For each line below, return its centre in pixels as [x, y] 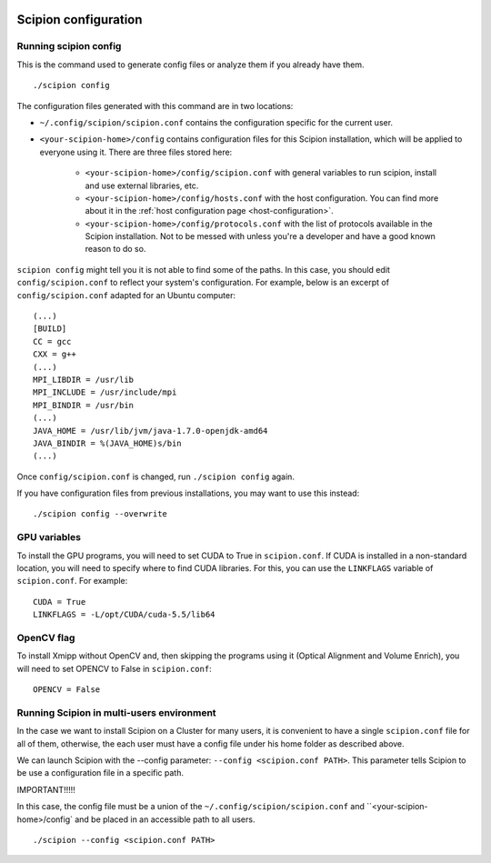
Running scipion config [69, 46]
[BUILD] [50, 329]
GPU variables [49, 537]
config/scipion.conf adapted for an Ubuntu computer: [126, 295]
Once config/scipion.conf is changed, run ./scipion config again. [156, 477]
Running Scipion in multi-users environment [117, 712]
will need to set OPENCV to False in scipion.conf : [115, 668]
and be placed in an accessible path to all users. [165, 819]
